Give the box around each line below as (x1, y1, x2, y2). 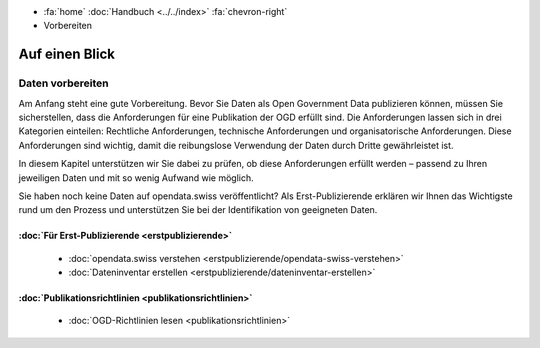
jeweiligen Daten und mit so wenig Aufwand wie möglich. (18, 171, 254, 184)
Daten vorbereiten (18, 76, 109, 90)
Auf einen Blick (18, 46, 115, 63)
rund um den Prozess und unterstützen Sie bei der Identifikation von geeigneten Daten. (18, 204, 378, 216)
